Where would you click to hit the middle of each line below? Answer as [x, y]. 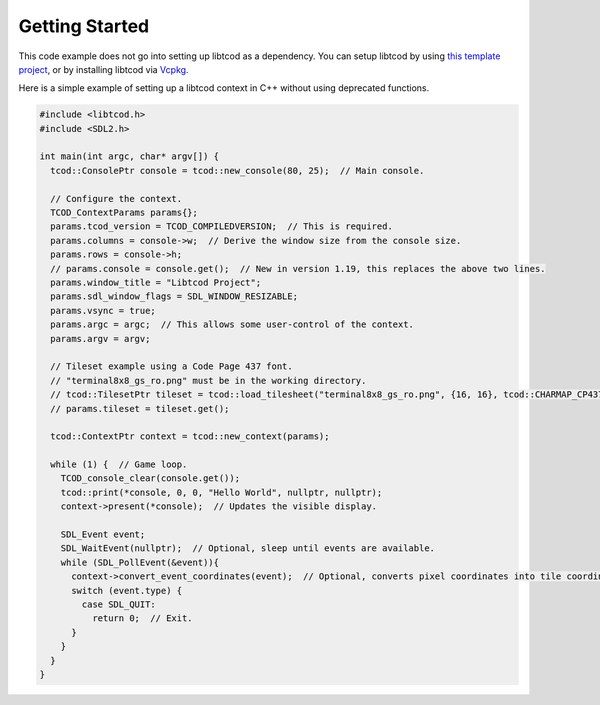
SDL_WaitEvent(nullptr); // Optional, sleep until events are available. [247, 548]
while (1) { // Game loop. [119, 464]
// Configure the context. [116, 198]
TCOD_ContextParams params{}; [124, 213]
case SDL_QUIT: [119, 604]
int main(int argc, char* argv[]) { [129, 156]
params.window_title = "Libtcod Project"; [156, 282]
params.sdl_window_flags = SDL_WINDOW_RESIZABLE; [174, 296]
